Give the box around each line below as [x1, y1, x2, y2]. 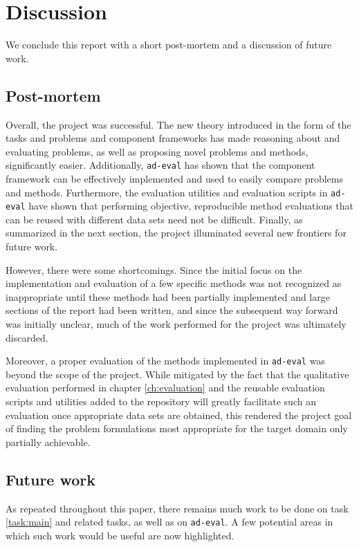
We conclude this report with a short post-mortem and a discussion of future [6, 37, 332, 52]
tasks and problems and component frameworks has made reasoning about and [6, 131, 340, 145]
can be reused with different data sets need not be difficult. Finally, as [6, 212, 303, 226]
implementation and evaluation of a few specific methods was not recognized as [6, 276, 342, 290]
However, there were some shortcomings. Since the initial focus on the [6, 262, 302, 277]
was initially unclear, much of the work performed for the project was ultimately [6, 317, 347, 331]
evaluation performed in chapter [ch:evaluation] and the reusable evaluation [6, 380, 325, 395]
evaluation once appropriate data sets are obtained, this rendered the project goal [6, 407, 352, 422]
